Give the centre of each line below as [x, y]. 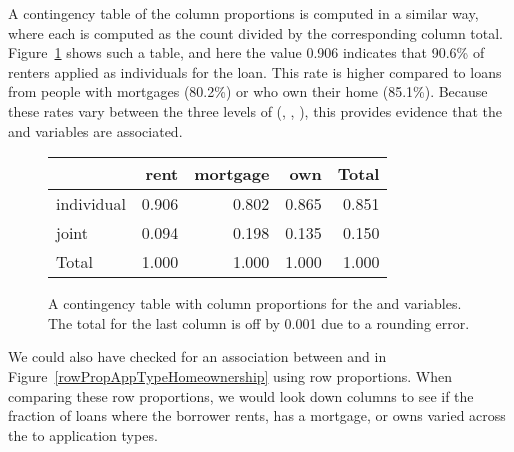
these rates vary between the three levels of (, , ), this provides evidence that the [255, 110]
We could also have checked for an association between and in [197, 356]
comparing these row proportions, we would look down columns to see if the [241, 395]
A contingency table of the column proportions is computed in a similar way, [243, 13]
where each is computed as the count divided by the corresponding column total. [256, 32]
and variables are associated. [95, 130]
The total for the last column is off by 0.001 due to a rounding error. [259, 322]
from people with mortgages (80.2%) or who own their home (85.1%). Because [248, 91]
